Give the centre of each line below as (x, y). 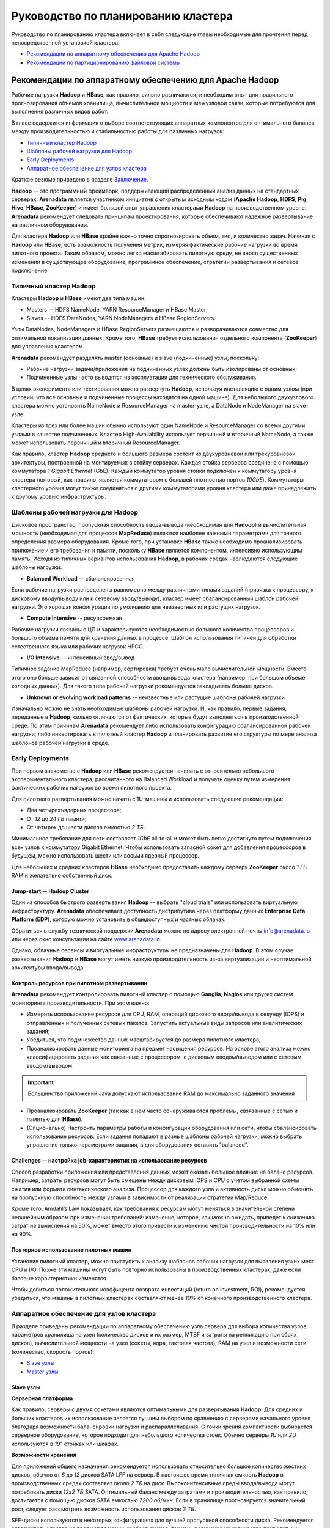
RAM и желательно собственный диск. (62, 875)
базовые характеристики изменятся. (60, 1278)
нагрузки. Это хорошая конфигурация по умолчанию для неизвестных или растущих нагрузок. (136, 607)
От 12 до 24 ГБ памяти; (57, 818)
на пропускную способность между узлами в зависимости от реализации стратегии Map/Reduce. (140, 1197)
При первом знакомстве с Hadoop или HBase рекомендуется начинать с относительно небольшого (143, 771)
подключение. (30, 270)
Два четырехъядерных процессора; (74, 810)
